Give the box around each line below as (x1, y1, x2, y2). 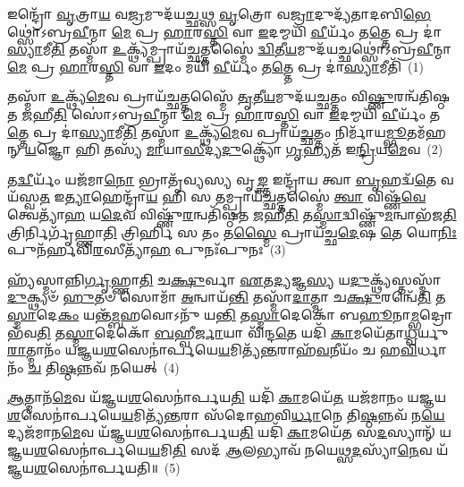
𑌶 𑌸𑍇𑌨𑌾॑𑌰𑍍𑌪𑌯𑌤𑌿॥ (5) (34, 457, 181, 476)
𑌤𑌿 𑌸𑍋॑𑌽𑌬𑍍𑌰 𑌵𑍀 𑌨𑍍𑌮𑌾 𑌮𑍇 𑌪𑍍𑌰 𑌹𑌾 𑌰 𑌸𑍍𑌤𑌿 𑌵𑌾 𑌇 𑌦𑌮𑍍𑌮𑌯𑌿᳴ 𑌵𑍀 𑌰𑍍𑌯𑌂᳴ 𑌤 (53, 104, 441, 123)
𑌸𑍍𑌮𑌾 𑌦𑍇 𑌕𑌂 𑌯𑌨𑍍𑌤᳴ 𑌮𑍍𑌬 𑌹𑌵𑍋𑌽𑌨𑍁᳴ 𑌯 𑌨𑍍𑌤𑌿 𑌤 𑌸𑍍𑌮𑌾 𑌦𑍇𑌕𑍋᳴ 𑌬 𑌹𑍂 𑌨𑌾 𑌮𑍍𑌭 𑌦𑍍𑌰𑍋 (7, 304, 453, 323)
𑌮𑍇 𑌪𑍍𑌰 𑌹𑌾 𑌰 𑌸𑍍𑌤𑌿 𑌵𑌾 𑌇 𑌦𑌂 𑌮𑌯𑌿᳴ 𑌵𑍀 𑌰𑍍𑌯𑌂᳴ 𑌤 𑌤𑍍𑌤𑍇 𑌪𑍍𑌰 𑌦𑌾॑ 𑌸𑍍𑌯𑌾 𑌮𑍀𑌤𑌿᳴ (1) (7, 56, 424, 75)
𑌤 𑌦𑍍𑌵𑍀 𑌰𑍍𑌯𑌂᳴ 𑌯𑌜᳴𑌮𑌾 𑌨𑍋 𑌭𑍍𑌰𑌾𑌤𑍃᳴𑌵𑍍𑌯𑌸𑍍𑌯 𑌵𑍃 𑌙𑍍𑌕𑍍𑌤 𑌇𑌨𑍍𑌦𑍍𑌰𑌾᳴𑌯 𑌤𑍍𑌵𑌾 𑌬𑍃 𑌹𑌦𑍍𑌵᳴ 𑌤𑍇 (7, 169, 437, 188)
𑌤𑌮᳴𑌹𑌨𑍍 (406, 122, 446, 141)
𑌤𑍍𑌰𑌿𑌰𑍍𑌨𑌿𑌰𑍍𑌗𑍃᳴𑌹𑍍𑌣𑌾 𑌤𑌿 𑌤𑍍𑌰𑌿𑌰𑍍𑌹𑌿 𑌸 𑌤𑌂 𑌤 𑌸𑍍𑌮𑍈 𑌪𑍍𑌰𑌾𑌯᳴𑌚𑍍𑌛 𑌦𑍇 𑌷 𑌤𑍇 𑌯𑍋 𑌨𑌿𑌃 (7, 222, 457, 241)
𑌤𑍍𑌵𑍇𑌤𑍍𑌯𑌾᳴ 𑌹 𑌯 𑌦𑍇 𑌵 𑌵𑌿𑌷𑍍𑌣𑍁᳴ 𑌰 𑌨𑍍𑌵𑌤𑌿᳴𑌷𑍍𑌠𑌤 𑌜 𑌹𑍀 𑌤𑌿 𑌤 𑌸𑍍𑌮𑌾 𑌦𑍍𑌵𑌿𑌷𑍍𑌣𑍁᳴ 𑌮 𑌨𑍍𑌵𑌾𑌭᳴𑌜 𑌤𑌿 (7, 204, 457, 223)
